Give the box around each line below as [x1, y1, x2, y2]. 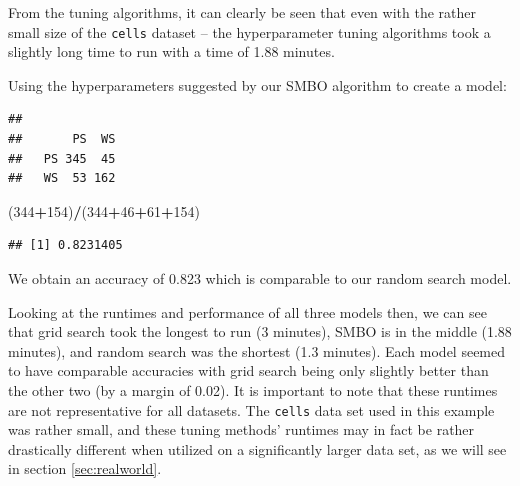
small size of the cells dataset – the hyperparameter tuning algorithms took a [8, 21, 491, 42]
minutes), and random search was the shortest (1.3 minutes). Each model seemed [8, 340, 506, 361]
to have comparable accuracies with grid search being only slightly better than [8, 360, 489, 381]
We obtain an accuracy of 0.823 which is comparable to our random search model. [8, 268, 512, 288]
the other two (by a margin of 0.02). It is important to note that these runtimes [8, 379, 498, 400]
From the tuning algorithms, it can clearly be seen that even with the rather [8, 2, 476, 22]
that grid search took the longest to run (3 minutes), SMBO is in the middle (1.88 [8, 321, 512, 342]
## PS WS [8, 132, 116, 147]
